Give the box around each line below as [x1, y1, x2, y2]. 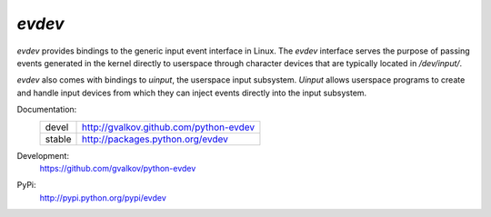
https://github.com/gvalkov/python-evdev [39, 163, 196, 173]
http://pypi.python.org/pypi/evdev [39, 192, 167, 203]
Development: [16, 150, 70, 161]
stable [45, 133, 72, 145]
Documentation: [16, 104, 77, 115]
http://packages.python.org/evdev [81, 133, 229, 145]
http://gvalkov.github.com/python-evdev [81, 121, 256, 133]
